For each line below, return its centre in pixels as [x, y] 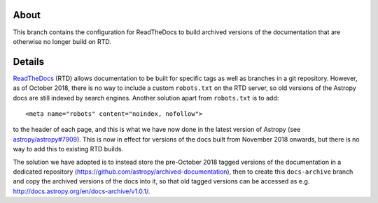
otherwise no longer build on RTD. [62, 41]
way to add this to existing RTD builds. [68, 149]
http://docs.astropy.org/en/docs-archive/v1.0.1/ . [82, 191]
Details [29, 62]
